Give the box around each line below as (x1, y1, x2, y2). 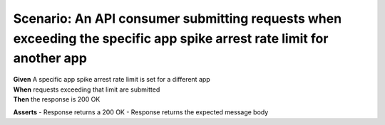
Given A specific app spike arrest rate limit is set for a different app (13, 75, 210, 84)
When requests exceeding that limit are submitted (13, 85, 160, 94)
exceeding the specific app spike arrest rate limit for (13, 31, 329, 46)
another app (13, 50, 87, 67)
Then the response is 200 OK (13, 94, 101, 103)
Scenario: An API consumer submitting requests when (13, 11, 342, 26)
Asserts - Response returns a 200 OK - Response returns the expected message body (13, 108, 269, 116)
